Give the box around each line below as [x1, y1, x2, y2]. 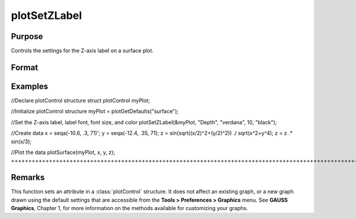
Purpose [11, 31, 43, 41]
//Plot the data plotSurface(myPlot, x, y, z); [11, 149, 116, 156]
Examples [11, 81, 49, 91]
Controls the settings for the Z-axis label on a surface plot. [11, 47, 154, 54]
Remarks [11, 172, 45, 183]
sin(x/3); [11, 138, 32, 145]
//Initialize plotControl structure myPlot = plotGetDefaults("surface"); [11, 108, 179, 115]
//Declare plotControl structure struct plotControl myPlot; [11, 96, 151, 104]
